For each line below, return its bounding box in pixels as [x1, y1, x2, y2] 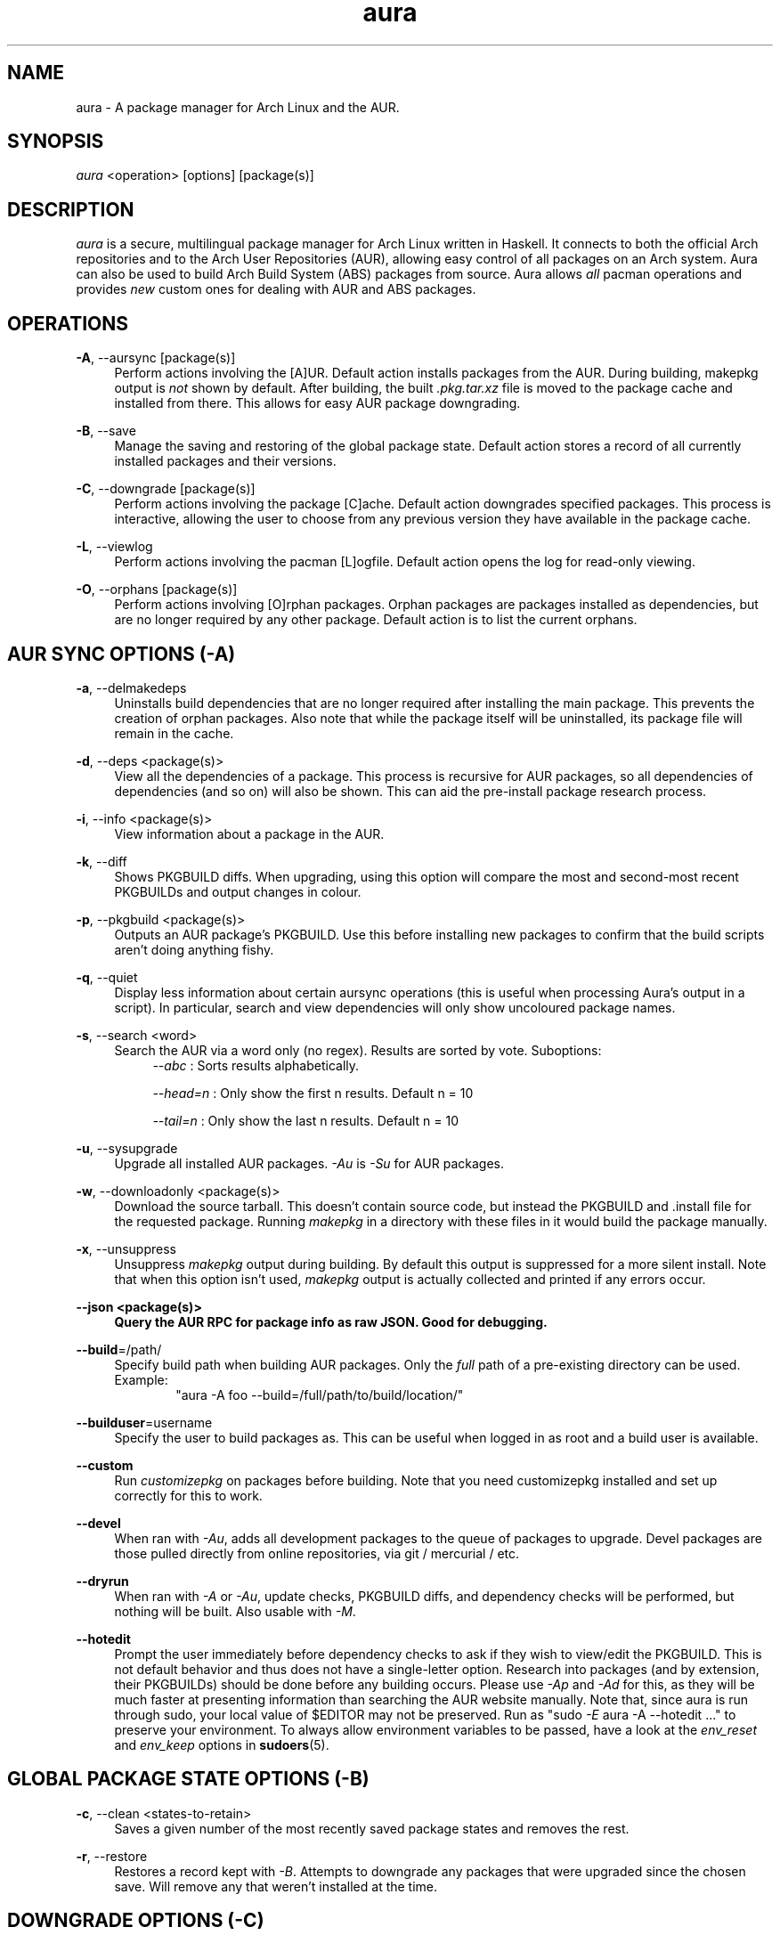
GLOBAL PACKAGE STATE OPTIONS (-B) [7, 1768, 370, 1791]
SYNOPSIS [7, 130, 104, 153]
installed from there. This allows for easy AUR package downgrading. [114, 395, 521, 411]
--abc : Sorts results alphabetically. [152, 1057, 360, 1073]
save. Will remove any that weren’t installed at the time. [114, 1878, 438, 1894]
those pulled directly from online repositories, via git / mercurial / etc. [114, 1545, 520, 1561]
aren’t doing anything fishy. [114, 941, 274, 957]
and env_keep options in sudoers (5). [114, 1736, 329, 1752]
